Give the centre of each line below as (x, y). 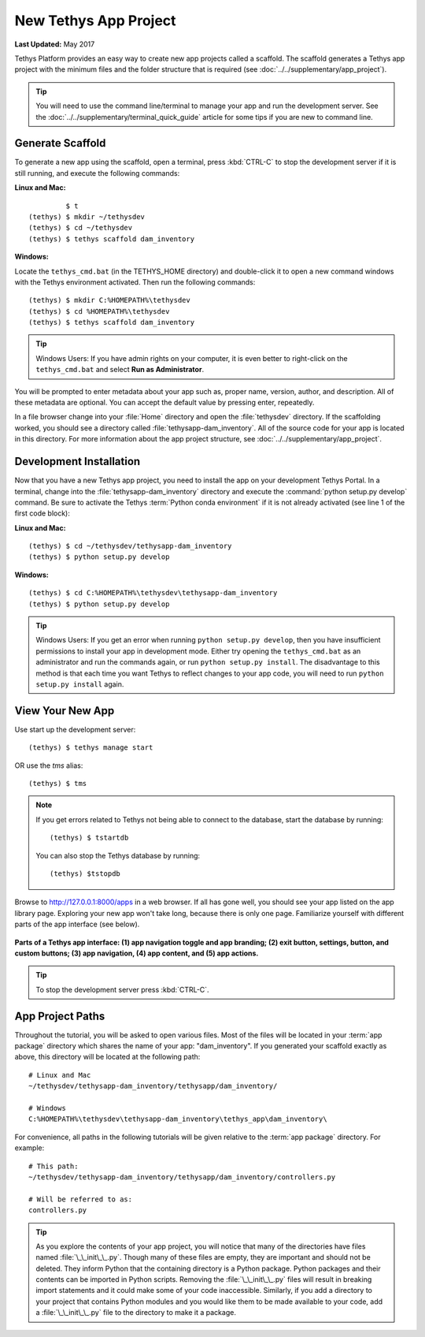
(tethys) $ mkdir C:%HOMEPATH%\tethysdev (109, 300)
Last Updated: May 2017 (55, 44)
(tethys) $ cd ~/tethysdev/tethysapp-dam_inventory (130, 546)
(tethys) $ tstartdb (89, 838)
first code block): (42, 513)
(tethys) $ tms (58, 784)
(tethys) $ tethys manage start (91, 748)
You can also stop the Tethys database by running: (118, 855)
